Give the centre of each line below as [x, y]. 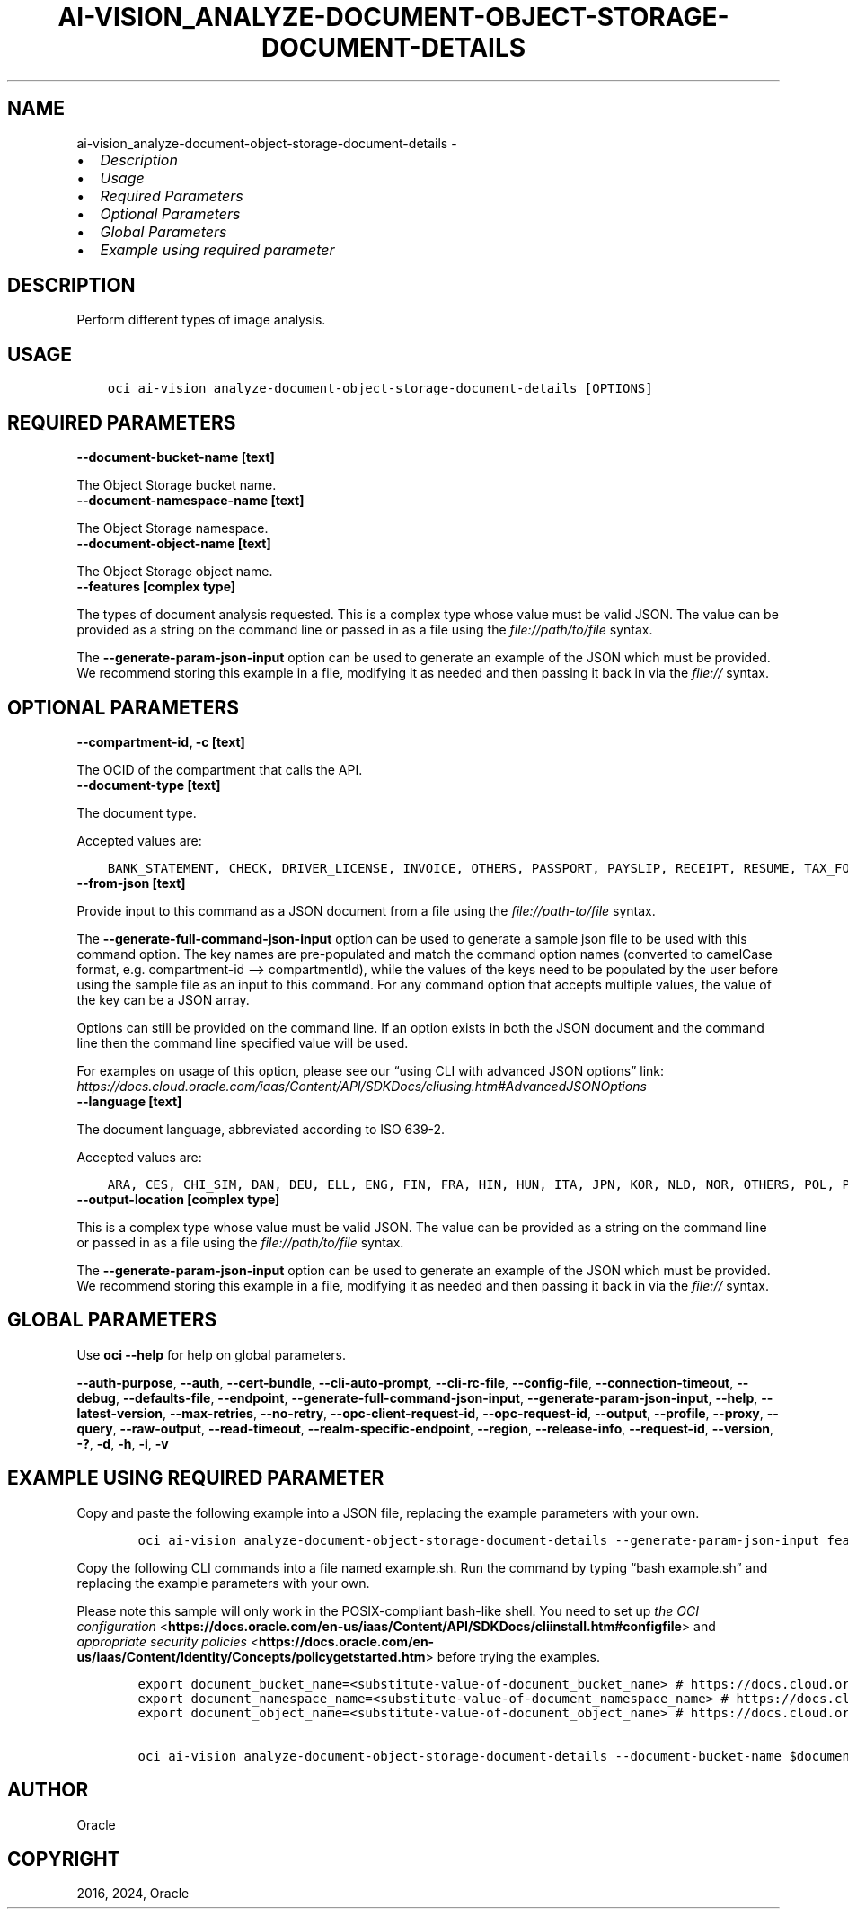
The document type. [137, 812]
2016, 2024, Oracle [133, 1894]
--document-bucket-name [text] [176, 457]
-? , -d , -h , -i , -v [123, 1443]
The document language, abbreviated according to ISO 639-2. [261, 1129]
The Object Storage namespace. [172, 528]
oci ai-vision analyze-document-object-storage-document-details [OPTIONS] [380, 389]
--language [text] [129, 1101]
